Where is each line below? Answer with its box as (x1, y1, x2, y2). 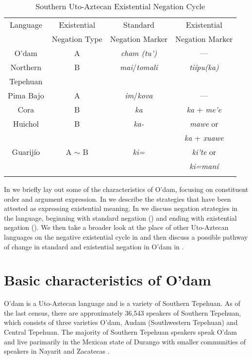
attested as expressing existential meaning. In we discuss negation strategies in (4, 203, 238, 213)
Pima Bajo (8, 90, 44, 101)
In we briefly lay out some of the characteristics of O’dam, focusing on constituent (4, 184, 249, 194)
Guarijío (12, 146, 40, 157)
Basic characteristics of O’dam (4, 270, 211, 290)
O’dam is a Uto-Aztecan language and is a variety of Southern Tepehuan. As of (4, 298, 240, 308)
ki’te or (192, 146, 216, 157)
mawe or (189, 118, 218, 129)
